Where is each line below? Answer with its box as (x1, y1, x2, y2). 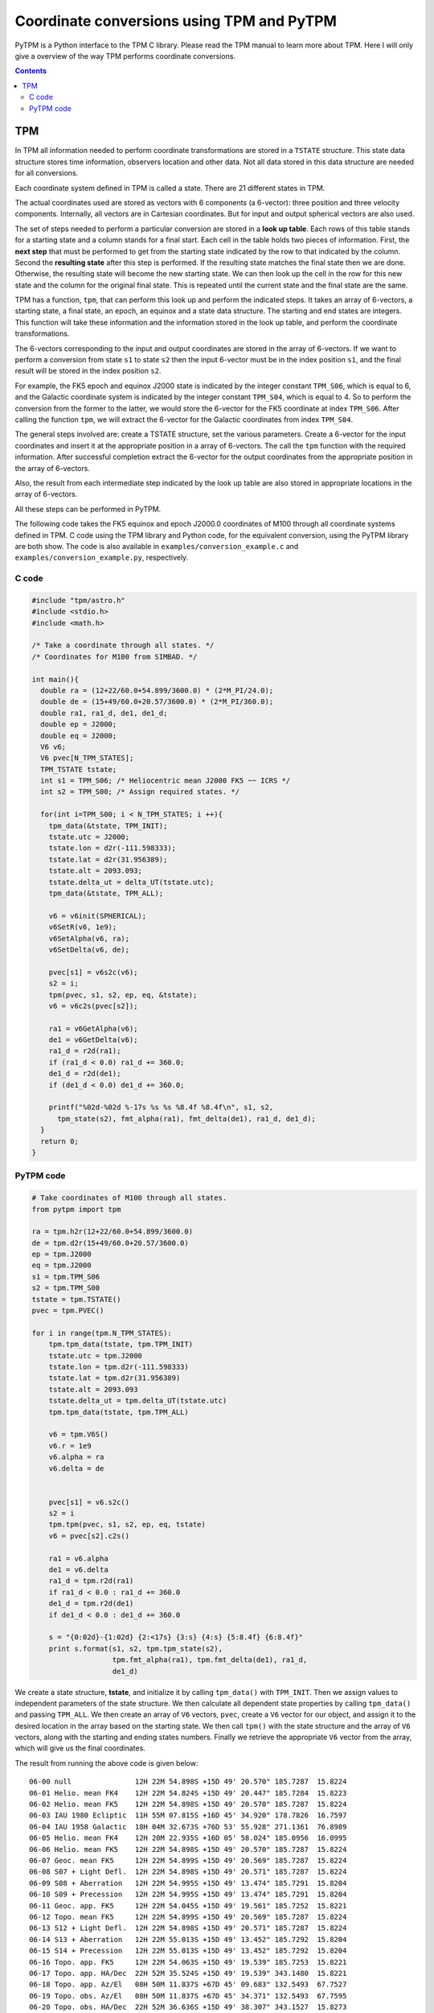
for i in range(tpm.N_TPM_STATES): (31, 1329, 172, 1337)
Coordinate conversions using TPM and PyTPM (14, 12, 338, 30)
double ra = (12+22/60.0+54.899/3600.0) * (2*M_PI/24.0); (40, 685, 274, 695)
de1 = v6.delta (48, 1565, 108, 1574)
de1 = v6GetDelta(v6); (48, 1035, 138, 1044)
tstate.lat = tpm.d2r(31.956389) (48, 1374, 181, 1383)
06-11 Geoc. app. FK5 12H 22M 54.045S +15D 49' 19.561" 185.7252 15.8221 (29, 1901, 347, 1910)
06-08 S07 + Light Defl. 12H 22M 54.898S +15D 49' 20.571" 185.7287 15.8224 (29, 1867, 347, 1876)
